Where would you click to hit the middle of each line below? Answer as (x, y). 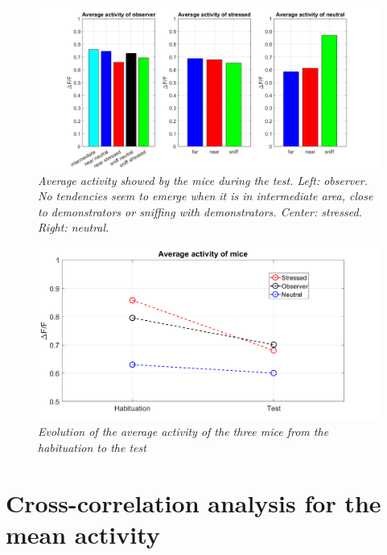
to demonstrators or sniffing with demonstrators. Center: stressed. (200, 211)
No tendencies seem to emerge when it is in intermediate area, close (206, 196)
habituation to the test (92, 447)
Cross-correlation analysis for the (193, 502)
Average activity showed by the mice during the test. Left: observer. (203, 180)
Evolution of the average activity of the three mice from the (183, 432)
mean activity (83, 534)
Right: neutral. (74, 227)
